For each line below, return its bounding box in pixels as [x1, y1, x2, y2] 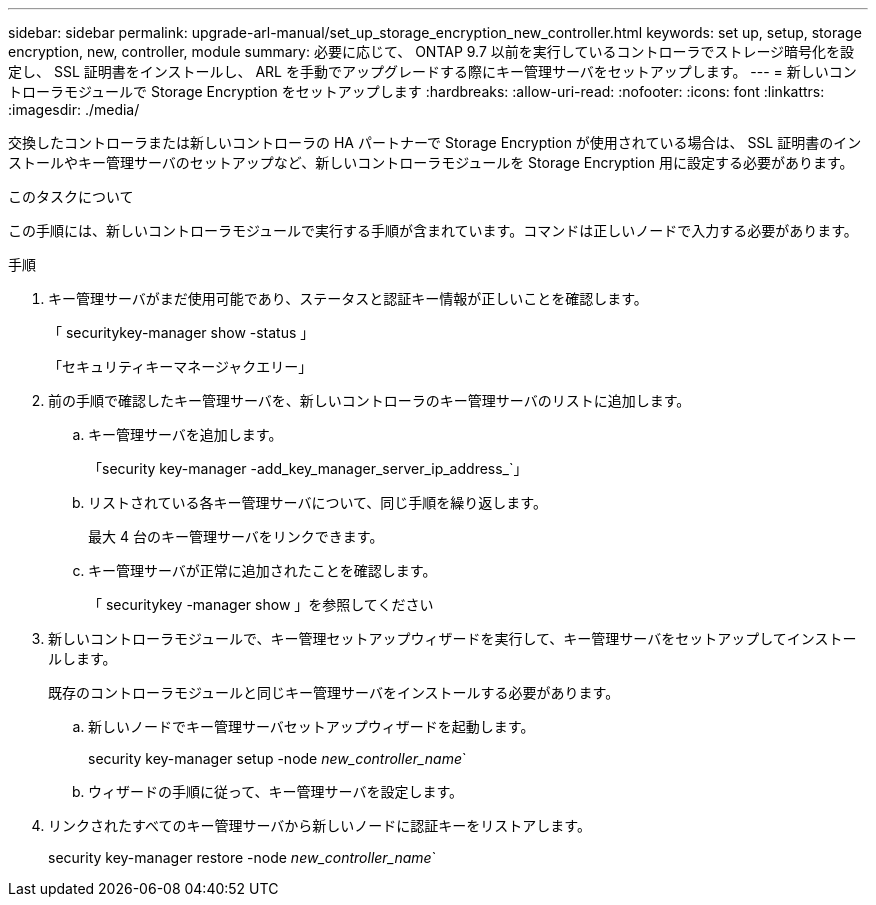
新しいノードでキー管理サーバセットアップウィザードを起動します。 [88, 718, 535, 735]
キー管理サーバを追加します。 [88, 426, 283, 443]
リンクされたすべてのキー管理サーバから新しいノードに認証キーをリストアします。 [48, 817, 591, 834]
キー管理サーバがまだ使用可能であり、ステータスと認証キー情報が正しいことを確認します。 [48, 290, 648, 307]
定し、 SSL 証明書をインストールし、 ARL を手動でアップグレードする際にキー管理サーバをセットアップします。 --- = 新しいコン [8, 63, 857, 80]
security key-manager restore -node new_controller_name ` [48, 849, 437, 866]
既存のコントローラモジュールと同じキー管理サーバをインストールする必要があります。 [48, 684, 620, 701]
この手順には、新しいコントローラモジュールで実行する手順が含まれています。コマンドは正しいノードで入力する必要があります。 [8, 222, 858, 239]
